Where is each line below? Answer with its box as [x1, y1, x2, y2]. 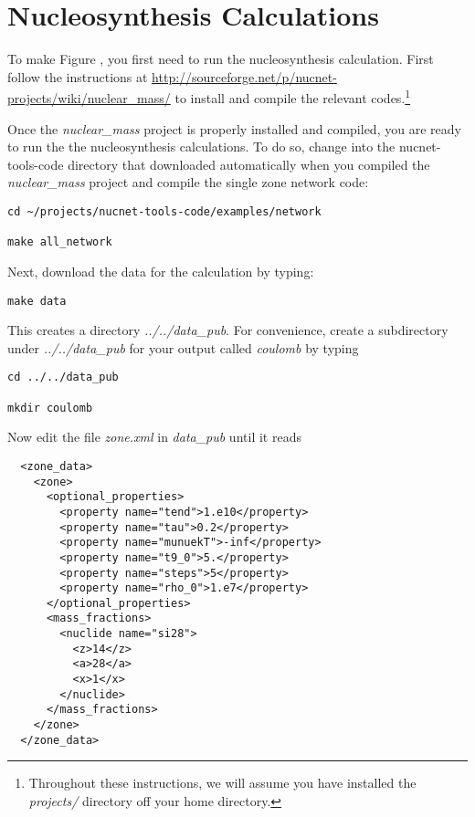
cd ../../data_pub [7, 371, 119, 384]
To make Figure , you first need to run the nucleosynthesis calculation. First [7, 49, 434, 68]
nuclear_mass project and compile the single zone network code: [7, 173, 369, 192]
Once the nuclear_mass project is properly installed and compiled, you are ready [7, 119, 461, 138]
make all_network [7, 236, 112, 249]
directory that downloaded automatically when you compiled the [68, 154, 430, 173]
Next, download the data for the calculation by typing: [7, 261, 314, 280]
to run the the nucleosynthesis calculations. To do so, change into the [7, 137, 396, 156]
